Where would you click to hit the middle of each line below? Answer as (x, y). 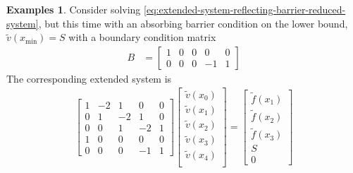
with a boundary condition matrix (142, 37)
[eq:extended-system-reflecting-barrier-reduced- (245, 9)
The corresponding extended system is (89, 78)
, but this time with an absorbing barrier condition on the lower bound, (193, 23)
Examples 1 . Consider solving (74, 9)
